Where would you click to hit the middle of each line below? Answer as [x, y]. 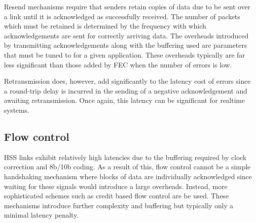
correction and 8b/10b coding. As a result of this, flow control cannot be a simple [127, 167]
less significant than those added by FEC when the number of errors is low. [118, 64]
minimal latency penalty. [41, 215]
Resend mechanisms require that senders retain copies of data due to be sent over [127, 6]
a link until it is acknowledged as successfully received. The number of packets [122, 16]
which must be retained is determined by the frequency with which [105, 26]
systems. [17, 110]
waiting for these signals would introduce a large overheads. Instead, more [116, 186]
